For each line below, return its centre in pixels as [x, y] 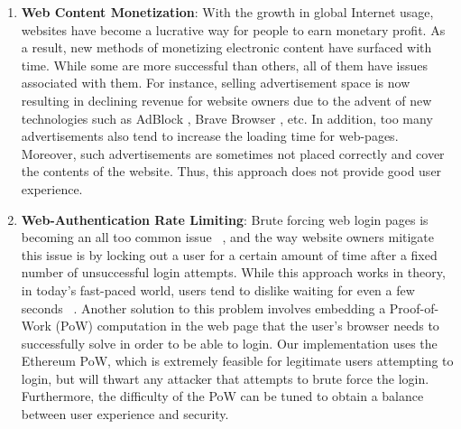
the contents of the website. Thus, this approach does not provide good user [231, 171]
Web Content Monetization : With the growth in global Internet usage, [227, 12]
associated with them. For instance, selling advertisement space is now [216, 83]
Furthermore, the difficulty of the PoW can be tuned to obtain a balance [222, 396]
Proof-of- [414, 308]
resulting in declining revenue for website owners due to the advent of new [226, 100]
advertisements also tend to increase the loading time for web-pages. [210, 136]
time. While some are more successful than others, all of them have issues [225, 65]
